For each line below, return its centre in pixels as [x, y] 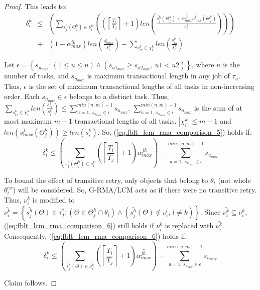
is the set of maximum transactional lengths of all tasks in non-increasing [142, 86]
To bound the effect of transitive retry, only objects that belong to [106, 180]
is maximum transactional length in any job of [158, 76]
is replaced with [189, 225]
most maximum [28, 120]
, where [203, 65]
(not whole [234, 180]
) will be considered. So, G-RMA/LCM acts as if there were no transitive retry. [135, 190]
